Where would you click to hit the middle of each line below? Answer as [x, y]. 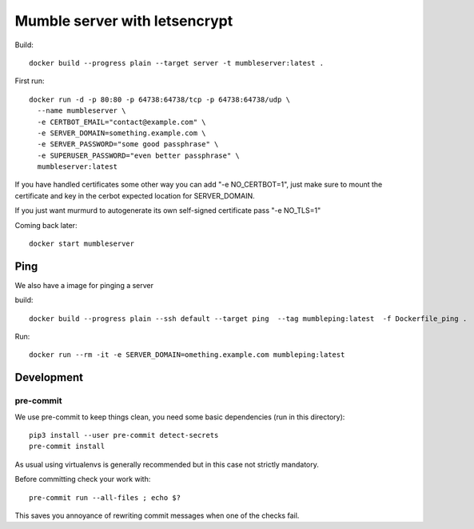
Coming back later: [46, 225]
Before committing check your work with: [83, 479]
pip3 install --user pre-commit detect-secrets [124, 435]
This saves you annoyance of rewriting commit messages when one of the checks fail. [157, 515]
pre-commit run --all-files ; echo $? [105, 497]
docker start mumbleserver [82, 244]
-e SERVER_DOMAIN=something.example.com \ [122, 133]
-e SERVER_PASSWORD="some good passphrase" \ [128, 144]
